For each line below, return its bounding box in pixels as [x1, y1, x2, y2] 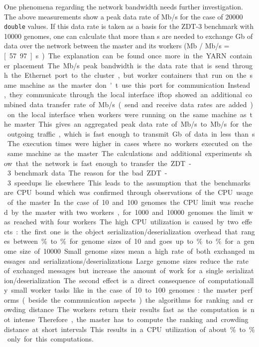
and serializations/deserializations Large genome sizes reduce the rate [28, 255, 249, 266]
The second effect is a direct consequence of [63, 275, 205, 285]
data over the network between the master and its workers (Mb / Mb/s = [4, 40, 230, 51]
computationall [208, 275, 254, 285]
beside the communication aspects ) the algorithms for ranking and [28, 294, 244, 305]
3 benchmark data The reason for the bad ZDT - [7, 168, 167, 178]
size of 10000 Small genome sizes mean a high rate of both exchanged [19, 245, 246, 256]
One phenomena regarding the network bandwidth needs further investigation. [4, 1, 243, 11]
